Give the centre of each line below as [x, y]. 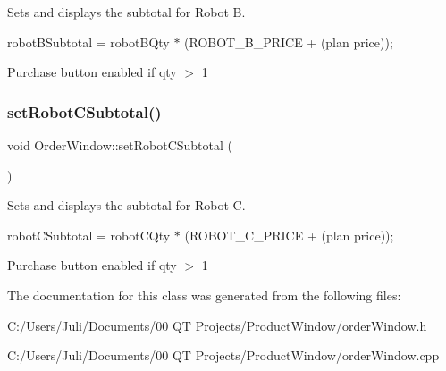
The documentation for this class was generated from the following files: [204, 295]
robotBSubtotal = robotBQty [88, 42]
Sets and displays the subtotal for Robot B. [126, 12]
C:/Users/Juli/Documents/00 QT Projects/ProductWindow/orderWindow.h [217, 325]
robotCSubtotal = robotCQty [89, 235]
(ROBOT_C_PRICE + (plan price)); [289, 235]
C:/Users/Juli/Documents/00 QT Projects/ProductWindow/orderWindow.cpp [223, 355]
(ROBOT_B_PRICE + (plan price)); [289, 42]
